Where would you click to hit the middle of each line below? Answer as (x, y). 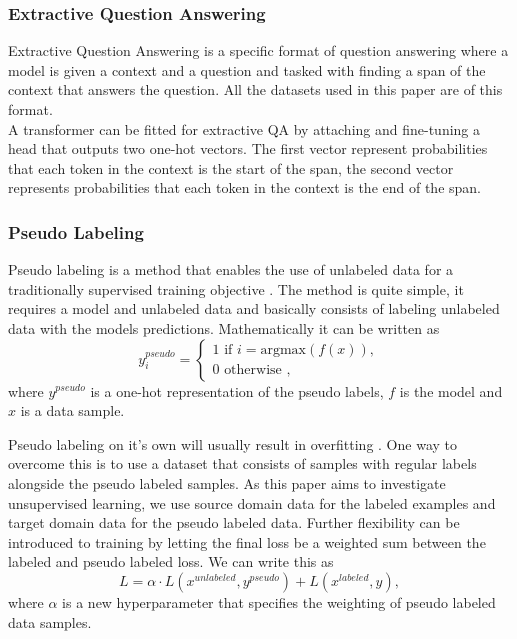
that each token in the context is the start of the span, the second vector (231, 167)
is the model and (451, 390)
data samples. (50, 621)
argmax (283, 350)
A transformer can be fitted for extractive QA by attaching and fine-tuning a (244, 128)
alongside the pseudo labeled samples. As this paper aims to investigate (227, 482)
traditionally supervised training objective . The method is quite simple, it (236, 288)
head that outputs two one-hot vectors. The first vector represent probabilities (248, 148)
